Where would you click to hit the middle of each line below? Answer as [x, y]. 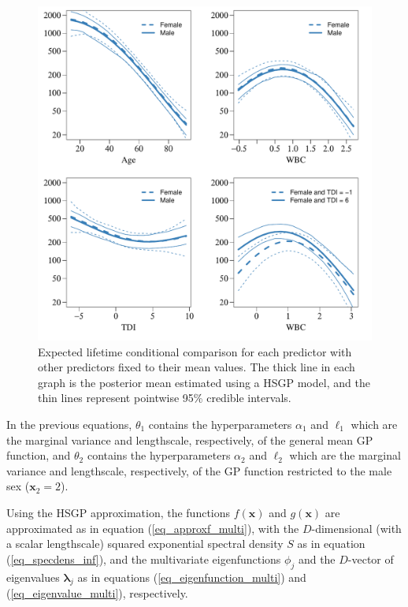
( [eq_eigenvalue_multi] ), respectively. [97, 593]
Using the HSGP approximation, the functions [119, 512]
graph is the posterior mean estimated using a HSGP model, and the [204, 382]
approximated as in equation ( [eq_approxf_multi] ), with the [153, 528]
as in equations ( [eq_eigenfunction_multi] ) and [192, 577]
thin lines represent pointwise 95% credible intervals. [165, 398]
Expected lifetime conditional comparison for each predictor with [195, 351]
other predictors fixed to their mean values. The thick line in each [197, 367]
